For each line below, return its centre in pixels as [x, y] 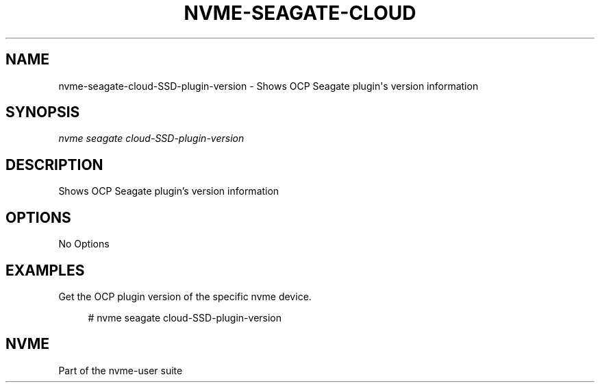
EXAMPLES [45, 270]
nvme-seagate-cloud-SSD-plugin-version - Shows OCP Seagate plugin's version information [268, 86]
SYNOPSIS [43, 112]
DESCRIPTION [54, 165]
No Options [84, 244]
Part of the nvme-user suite [121, 370]
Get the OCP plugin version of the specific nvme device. [185, 296]
